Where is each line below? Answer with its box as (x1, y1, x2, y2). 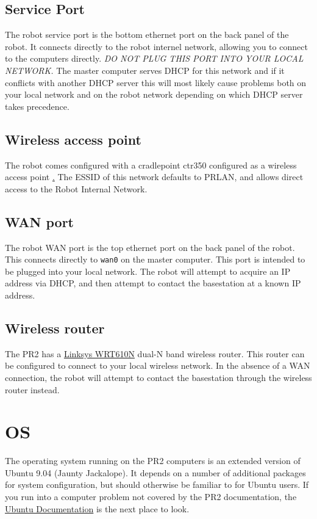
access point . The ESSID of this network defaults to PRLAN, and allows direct (5, 170, 304, 183)
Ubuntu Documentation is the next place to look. (5, 502, 190, 515)
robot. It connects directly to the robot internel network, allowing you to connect (5, 40, 308, 53)
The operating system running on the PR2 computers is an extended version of (5, 454, 301, 467)
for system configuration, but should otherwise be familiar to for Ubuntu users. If (5, 478, 309, 491)
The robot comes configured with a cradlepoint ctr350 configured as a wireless (5, 158, 297, 171)
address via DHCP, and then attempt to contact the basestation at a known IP (5, 277, 301, 289)
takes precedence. (5, 100, 69, 112)
